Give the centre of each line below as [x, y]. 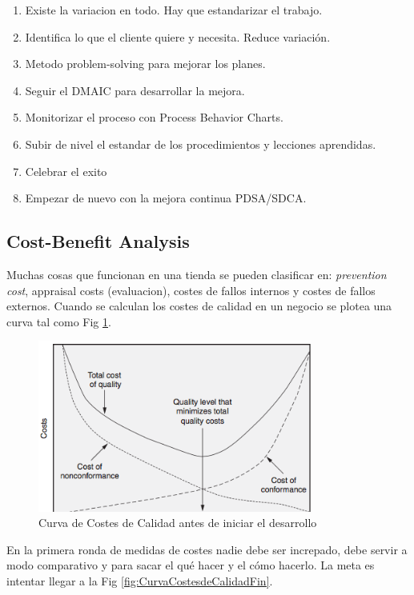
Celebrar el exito [66, 171]
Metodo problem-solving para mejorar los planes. [145, 64]
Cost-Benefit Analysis [98, 241]
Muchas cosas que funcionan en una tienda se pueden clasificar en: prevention [197, 274]
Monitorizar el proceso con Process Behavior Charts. [154, 117]
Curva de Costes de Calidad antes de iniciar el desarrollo [178, 523]
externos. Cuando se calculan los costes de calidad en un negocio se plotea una [199, 306]
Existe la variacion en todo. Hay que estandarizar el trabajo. [174, 10]
